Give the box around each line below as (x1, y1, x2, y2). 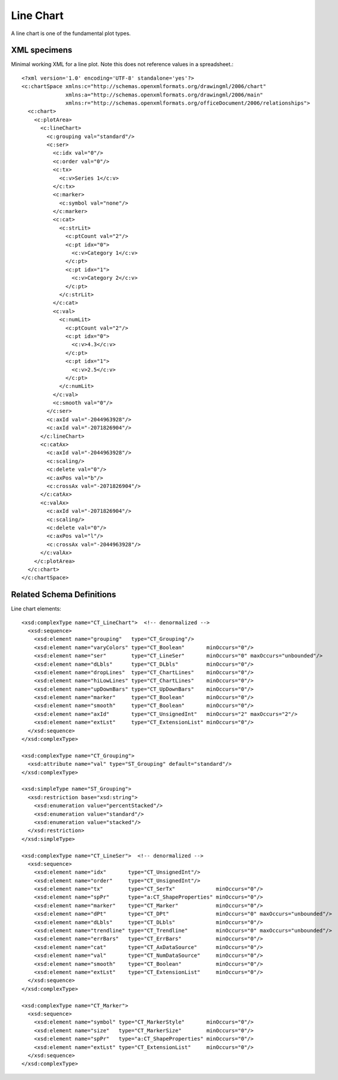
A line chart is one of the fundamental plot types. (11, 30, 131, 37)
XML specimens (11, 45, 73, 55)
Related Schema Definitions (11, 590, 116, 600)
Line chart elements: (11, 605, 62, 612)
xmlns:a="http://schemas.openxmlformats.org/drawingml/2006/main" (65, 91, 264, 98)
